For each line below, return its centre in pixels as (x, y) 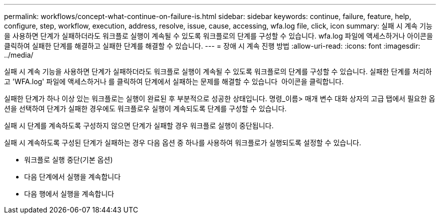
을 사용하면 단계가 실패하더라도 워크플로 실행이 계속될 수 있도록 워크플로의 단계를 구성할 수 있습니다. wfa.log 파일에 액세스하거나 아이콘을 (218, 36)
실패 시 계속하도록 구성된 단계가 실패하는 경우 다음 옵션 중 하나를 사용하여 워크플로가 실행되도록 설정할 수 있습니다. (183, 143)
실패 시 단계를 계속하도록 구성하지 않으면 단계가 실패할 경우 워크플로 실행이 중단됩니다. (139, 126)
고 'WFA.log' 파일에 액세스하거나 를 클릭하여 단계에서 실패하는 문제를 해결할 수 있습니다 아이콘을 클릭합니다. (174, 81)
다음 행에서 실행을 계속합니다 (69, 194)
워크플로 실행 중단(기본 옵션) (69, 160)
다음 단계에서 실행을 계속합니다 (73, 177)
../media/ (19, 55)
